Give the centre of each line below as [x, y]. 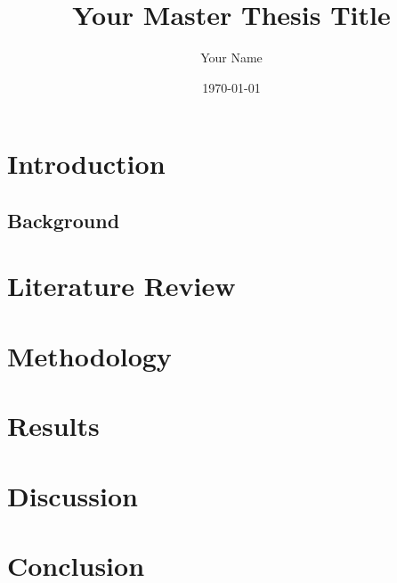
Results [53, 426]
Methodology [89, 355]
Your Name [231, 57]
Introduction [86, 164]
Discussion [73, 495]
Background [64, 220]
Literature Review [122, 286]
